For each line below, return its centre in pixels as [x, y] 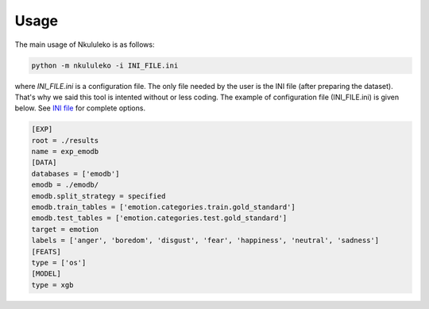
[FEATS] [46, 251]
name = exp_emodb [65, 152]
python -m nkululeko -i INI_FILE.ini [105, 65]
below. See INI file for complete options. [80, 108]
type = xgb [52, 285]
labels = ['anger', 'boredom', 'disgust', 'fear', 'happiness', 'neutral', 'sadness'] [205, 241]
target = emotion [65, 229]
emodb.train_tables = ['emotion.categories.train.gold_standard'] [163, 207]
